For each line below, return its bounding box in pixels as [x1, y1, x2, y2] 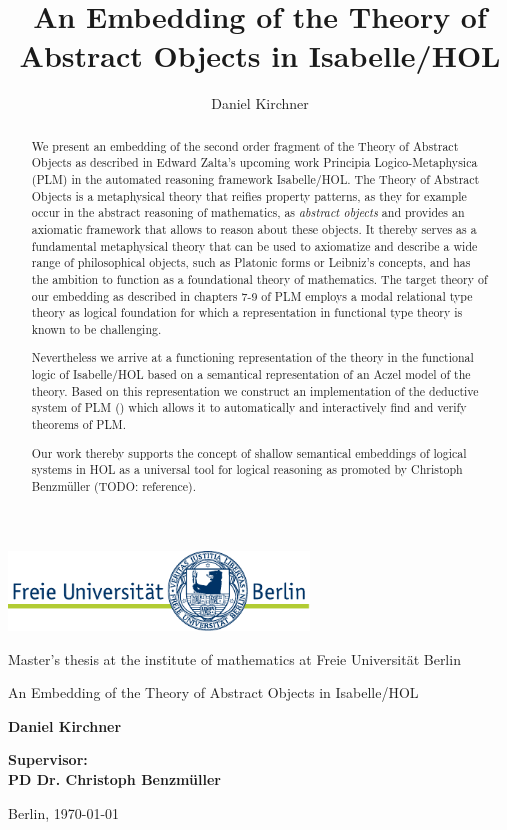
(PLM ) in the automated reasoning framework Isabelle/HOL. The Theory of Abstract [31, 171, 480, 188]
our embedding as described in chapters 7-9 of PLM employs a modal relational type [31, 287, 473, 304]
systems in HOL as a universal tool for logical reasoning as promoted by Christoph [31, 461, 463, 478]
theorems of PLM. [31, 416, 127, 433]
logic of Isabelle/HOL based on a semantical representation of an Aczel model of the [31, 366, 471, 383]
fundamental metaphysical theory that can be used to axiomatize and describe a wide [31, 237, 478, 254]
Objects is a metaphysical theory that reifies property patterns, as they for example [31, 187, 467, 204]
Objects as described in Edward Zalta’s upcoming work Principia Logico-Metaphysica [31, 154, 478, 171]
